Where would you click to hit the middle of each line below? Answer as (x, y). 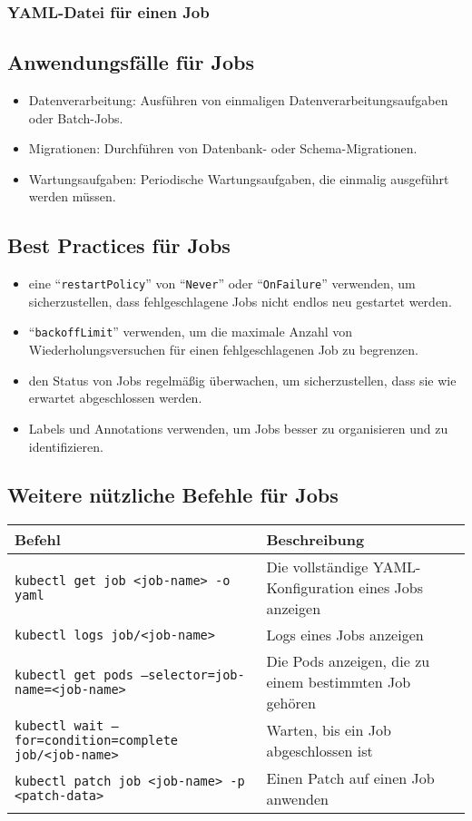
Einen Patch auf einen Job (350, 778)
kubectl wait (59, 726)
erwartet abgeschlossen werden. (115, 398)
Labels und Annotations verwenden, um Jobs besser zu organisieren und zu (238, 428)
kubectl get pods (74, 674)
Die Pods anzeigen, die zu (348, 661)
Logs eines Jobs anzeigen (345, 635)
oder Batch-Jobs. (76, 117)
